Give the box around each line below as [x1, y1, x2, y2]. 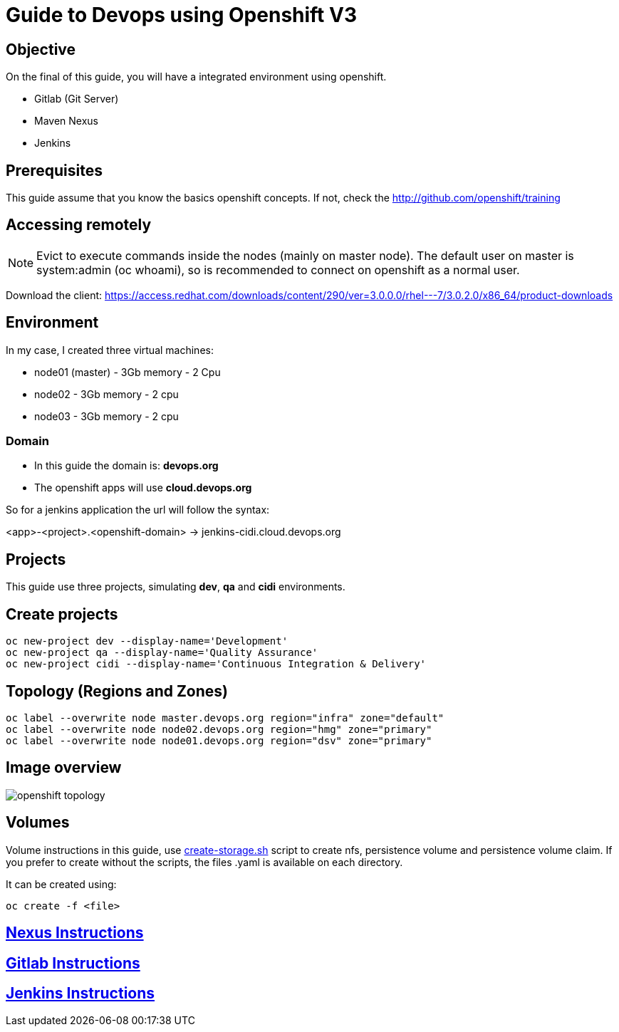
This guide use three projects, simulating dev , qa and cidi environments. [6, 580, 345, 593]
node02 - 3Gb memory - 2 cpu [34, 387, 179, 400]
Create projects [6, 605, 118, 623]
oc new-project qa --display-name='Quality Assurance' [6, 647, 318, 659]
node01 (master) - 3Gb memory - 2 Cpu [34, 365, 221, 378]
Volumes [6, 813, 70, 832]
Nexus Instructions [6, 924, 144, 942]
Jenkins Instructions [6, 984, 155, 1002]
